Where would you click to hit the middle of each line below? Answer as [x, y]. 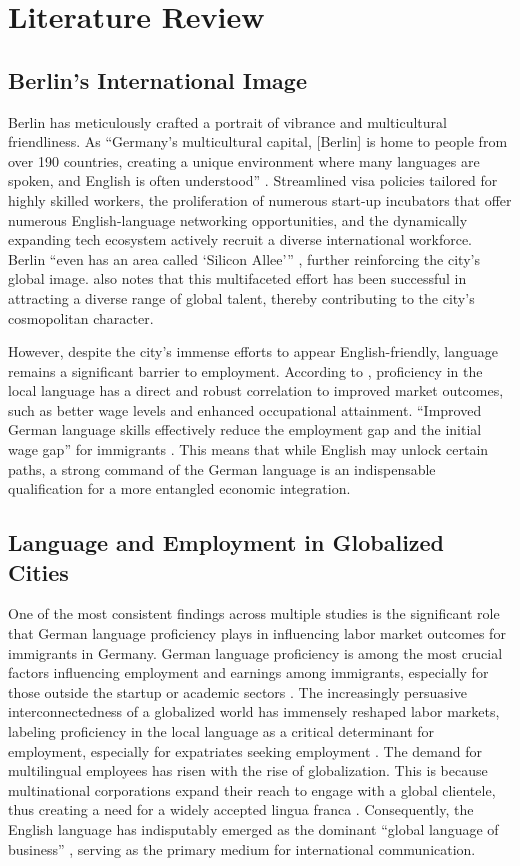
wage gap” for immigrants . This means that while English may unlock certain [248, 449]
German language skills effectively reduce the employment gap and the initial [245, 429]
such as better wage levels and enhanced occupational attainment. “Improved [245, 409]
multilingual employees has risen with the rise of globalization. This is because [248, 770]
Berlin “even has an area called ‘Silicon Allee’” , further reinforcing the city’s [244, 258]
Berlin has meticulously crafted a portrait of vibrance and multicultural [227, 121]
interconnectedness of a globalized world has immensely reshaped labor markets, [254, 711]
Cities [38, 571]
